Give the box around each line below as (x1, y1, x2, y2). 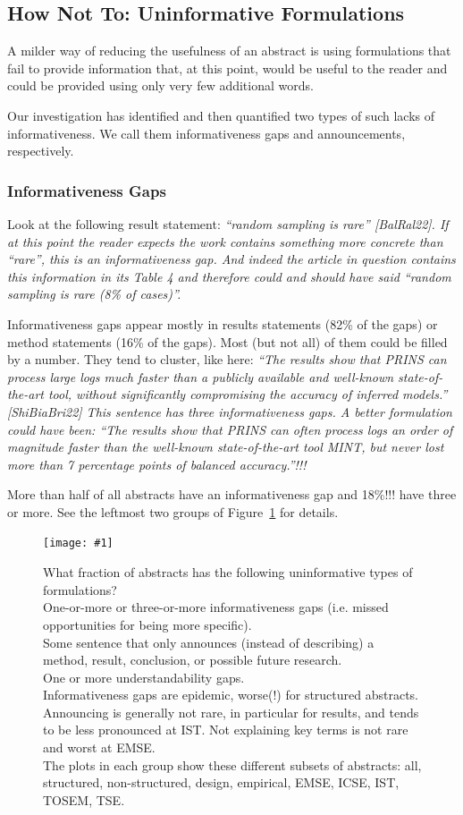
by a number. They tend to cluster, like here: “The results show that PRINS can (7, 350, 447, 369)
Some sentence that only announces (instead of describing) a (43, 632, 375, 651)
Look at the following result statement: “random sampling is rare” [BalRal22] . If (7, 214, 449, 233)
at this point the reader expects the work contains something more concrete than (7, 232, 443, 250)
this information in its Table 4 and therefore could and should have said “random (7, 267, 451, 285)
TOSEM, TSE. (43, 790, 125, 809)
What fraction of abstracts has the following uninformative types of (43, 563, 413, 582)
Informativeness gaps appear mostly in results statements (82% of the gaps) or (7, 314, 438, 333)
